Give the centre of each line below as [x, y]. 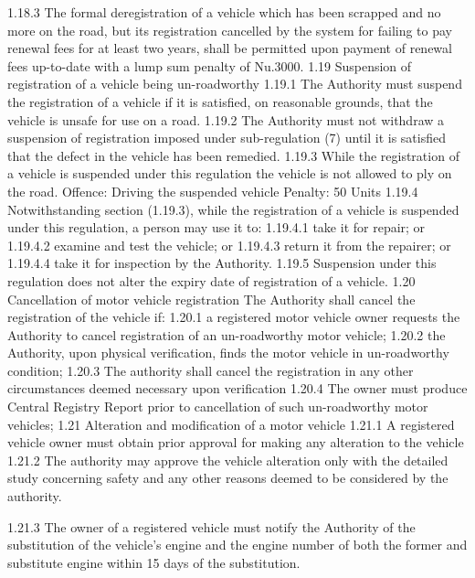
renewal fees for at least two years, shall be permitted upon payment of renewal [230, 48]
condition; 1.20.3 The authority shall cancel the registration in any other [211, 370]
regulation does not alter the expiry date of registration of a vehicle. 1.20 [211, 280]
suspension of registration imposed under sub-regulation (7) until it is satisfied [227, 138]
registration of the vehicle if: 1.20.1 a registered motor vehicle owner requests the [234, 317]
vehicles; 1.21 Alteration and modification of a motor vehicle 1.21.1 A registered [231, 424]
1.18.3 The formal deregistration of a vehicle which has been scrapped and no [224, 12]
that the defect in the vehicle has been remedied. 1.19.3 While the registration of [233, 155]
